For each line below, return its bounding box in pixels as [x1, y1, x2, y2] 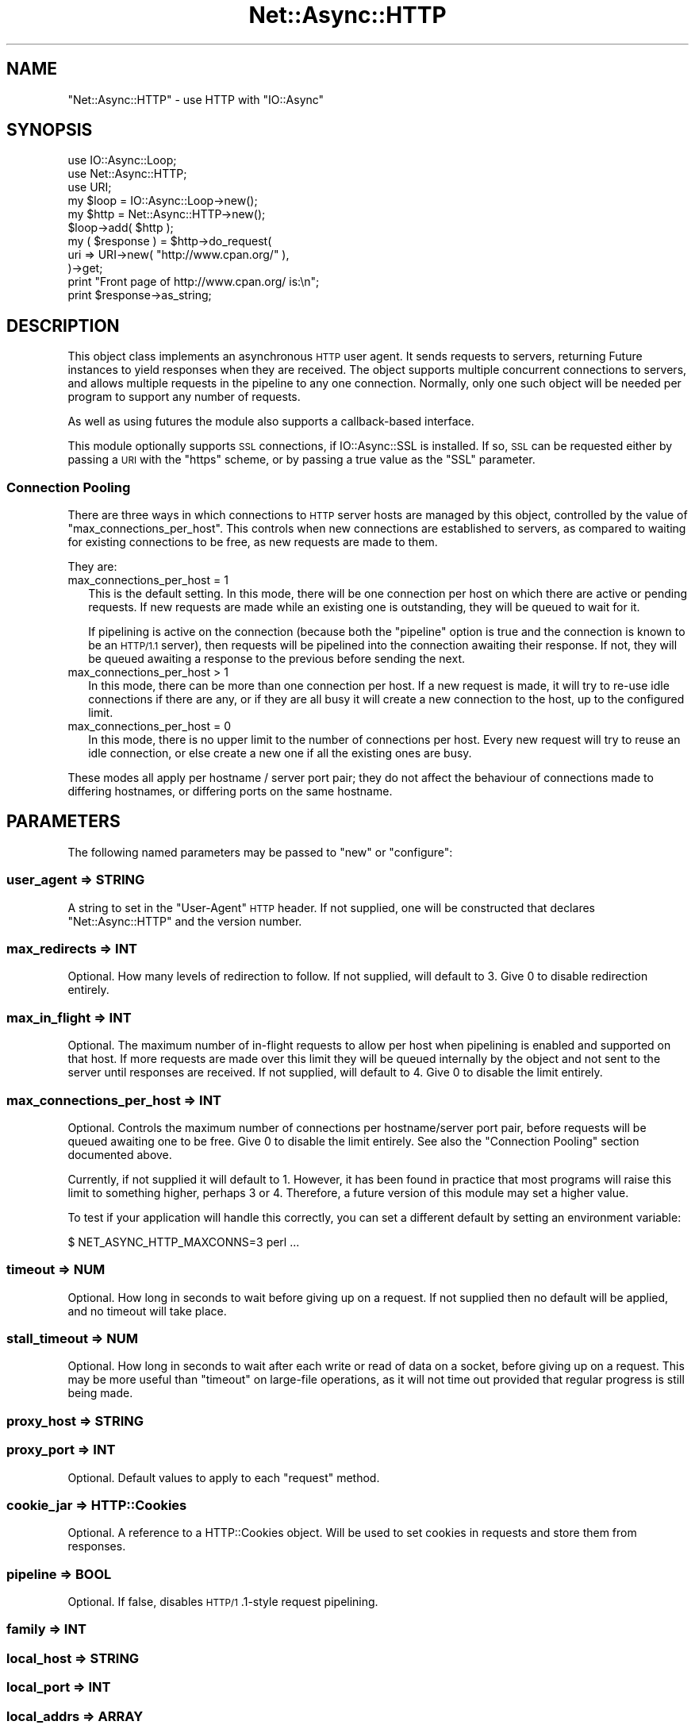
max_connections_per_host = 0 [67, 719, 231, 734]
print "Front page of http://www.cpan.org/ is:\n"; [67, 275, 320, 289]
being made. [67, 1386, 133, 1400]
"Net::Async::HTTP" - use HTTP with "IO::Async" [67, 92, 324, 106]
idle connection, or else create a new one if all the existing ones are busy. [88, 746, 472, 761]
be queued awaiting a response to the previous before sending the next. [88, 652, 465, 666]
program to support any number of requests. [67, 390, 301, 404]
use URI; [67, 180, 112, 194]
